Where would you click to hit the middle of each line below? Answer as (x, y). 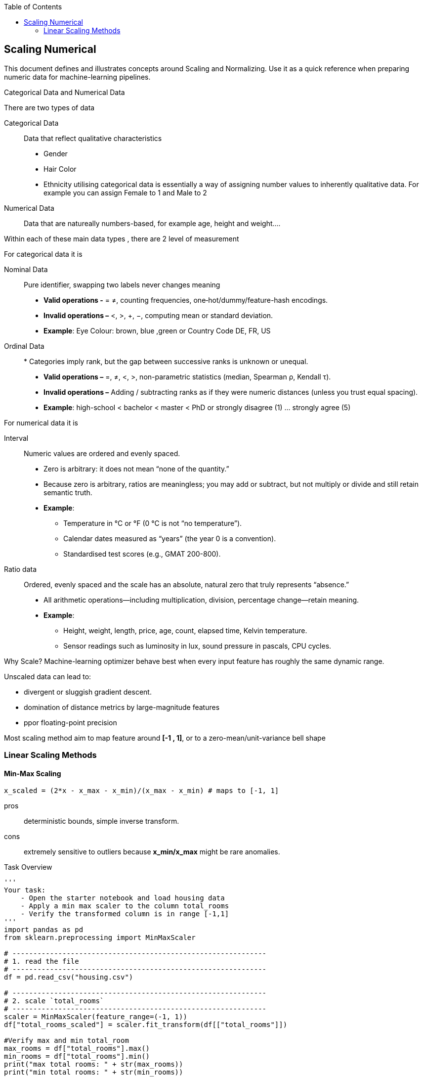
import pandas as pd (44, 930)
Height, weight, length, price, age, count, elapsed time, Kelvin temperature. (185, 630)
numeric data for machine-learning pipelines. (77, 77)
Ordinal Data (24, 346)
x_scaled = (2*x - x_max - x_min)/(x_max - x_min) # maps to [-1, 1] (142, 791)
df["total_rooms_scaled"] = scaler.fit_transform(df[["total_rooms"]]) (146, 1025)
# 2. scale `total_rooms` (54, 1001)
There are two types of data (49, 107)
